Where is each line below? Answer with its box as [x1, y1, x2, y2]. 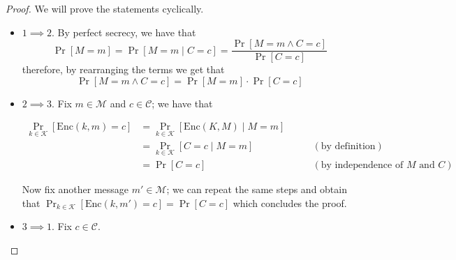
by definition [321, 141, 376, 151]
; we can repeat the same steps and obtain [166, 181, 347, 196]
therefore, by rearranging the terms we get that [22, 62, 225, 77]
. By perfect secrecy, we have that [51, 24, 196, 39]
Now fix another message [22, 181, 129, 196]
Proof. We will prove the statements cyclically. [6, 1, 204, 15]
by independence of [321, 160, 404, 170]
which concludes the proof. [233, 195, 347, 210]
